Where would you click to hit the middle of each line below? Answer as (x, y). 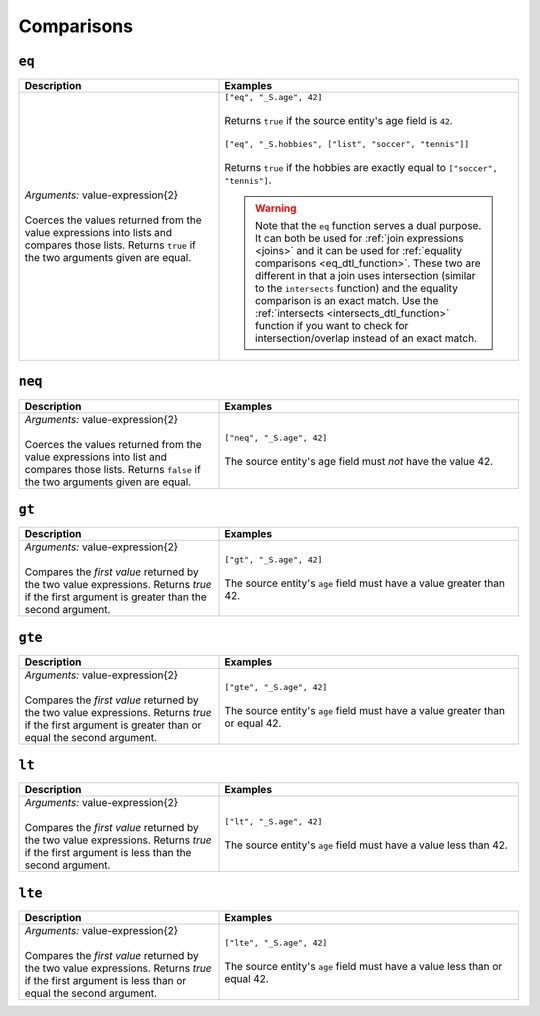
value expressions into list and (95, 457)
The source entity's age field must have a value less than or (363, 967)
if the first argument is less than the (108, 853)
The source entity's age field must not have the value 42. (359, 462)
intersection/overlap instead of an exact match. (366, 338)
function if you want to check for (332, 326)
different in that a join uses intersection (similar (365, 276)
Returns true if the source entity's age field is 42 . (339, 121)
